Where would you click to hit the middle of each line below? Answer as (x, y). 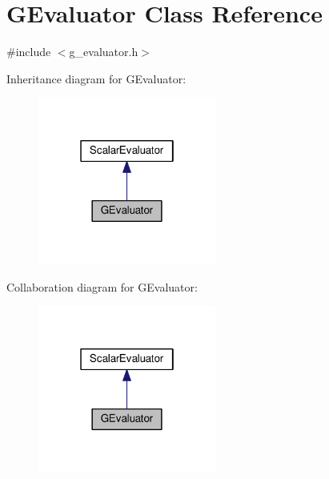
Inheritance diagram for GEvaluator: (96, 78)
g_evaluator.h (104, 52)
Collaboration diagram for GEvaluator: (102, 286)
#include (29, 52)
